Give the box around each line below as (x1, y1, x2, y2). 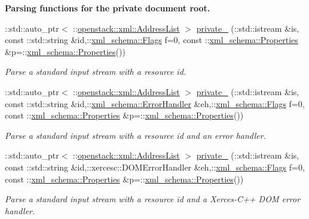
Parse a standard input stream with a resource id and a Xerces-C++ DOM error (5, 193, 301, 205)
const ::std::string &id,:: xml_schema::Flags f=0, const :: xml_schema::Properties (5, 34, 298, 46)
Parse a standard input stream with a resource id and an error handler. (5, 129, 266, 141)
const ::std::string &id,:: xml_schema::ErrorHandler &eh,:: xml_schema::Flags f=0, (5, 97, 305, 109)
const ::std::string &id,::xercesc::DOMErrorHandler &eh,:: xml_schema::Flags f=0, (5, 160, 305, 173)
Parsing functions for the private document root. (5, 2, 210, 14)
